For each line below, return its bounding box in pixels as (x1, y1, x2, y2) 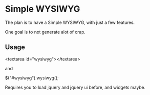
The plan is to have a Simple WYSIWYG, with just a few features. (5, 19, 135, 25)
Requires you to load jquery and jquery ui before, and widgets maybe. (5, 84, 146, 90)
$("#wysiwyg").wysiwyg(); (5, 75, 59, 81)
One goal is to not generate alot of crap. (5, 29, 86, 35)
